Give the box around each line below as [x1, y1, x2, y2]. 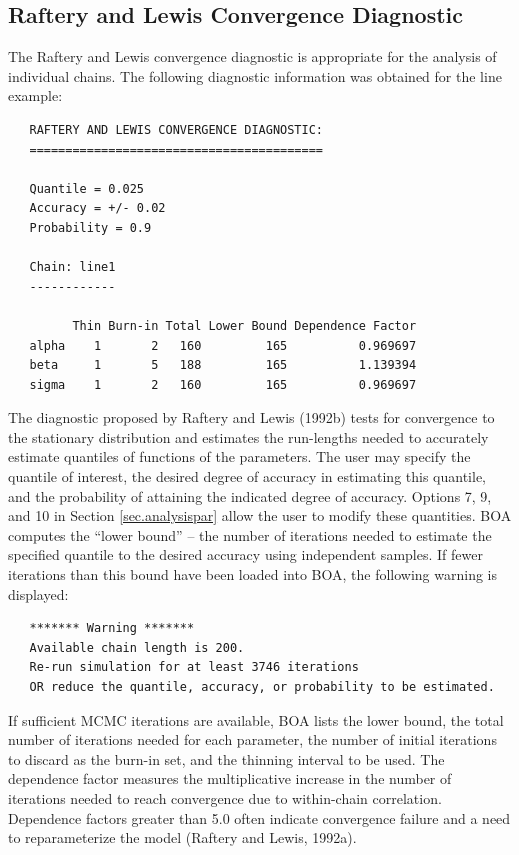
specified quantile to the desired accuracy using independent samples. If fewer [8, 544, 483, 565]
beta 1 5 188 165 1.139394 [29, 358, 417, 373]
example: [8, 85, 63, 106]
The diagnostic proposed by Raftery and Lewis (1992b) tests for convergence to [8, 407, 495, 428]
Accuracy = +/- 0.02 [29, 201, 166, 216]
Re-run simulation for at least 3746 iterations [29, 660, 359, 675]
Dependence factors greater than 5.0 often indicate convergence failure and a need [8, 807, 511, 828]
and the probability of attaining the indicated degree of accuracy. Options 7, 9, [8, 485, 492, 506]
